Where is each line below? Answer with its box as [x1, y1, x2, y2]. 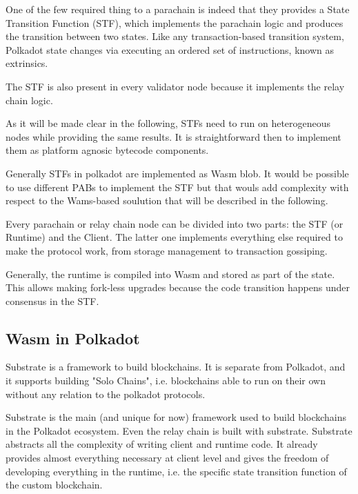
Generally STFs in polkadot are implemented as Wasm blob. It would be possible [6, 166, 349, 180]
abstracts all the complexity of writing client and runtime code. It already [6, 437, 318, 451]
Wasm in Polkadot [6, 327, 140, 348]
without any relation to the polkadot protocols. [6, 386, 206, 401]
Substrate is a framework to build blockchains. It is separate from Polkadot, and [6, 359, 346, 374]
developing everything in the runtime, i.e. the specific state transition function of [6, 464, 347, 478]
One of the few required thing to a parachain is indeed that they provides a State [6, 2, 350, 16]
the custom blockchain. [6, 477, 103, 492]
